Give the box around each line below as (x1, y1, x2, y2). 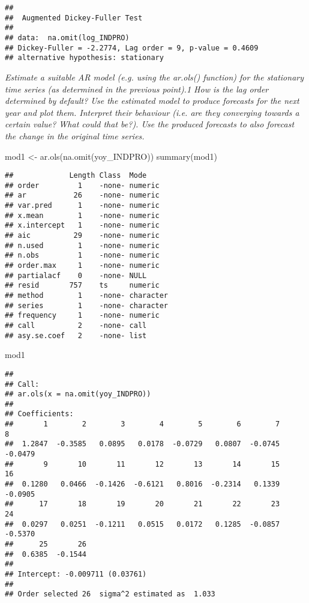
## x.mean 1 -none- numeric (5, 211, 160, 220)
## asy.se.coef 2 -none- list (5, 331, 147, 340)
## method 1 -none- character (5, 291, 169, 300)
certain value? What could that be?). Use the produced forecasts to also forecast (5, 118, 295, 130)
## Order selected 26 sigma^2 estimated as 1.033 (5, 590, 215, 599)
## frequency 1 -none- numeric (5, 311, 160, 320)
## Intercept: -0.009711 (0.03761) (5, 569, 147, 578)
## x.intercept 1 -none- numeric (5, 221, 160, 230)
